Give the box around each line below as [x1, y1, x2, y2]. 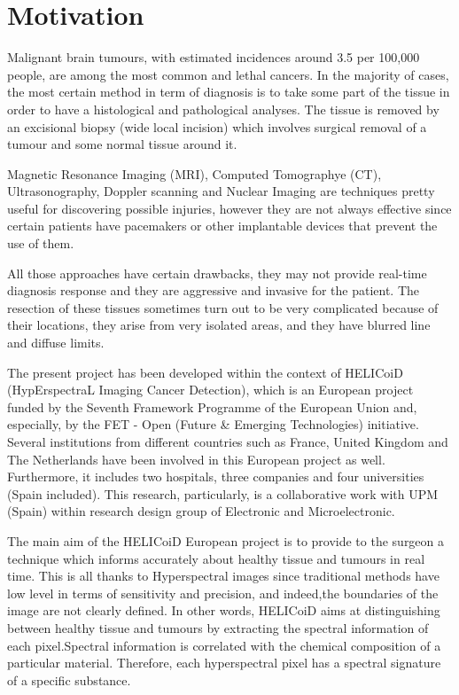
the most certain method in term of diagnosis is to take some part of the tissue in [7, 82, 450, 101]
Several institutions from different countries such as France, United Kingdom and [7, 433, 448, 450]
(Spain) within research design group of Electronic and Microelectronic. [7, 502, 395, 520]
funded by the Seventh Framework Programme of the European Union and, [7, 397, 417, 416]
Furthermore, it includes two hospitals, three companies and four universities [7, 467, 424, 486]
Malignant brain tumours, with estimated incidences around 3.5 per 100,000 [7, 48, 420, 66]
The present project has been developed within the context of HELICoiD [7, 363, 403, 381]
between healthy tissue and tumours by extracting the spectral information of [7, 618, 429, 636]
